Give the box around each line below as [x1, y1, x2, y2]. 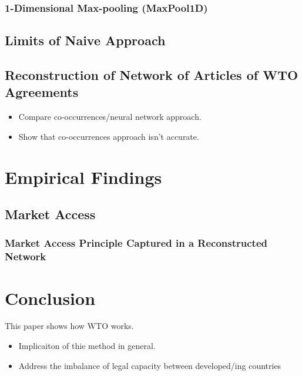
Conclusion [5, 286, 96, 310]
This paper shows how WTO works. [5, 320, 134, 332]
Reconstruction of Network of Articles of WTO [5, 66, 298, 84]
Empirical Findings [5, 164, 162, 189]
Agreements [5, 83, 79, 101]
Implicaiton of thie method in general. [18, 340, 156, 352]
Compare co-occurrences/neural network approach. [18, 110, 202, 123]
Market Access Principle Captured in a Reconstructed [5, 236, 268, 250]
